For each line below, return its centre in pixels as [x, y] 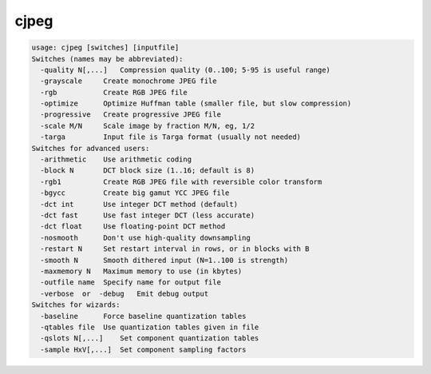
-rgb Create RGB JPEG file [114, 92]
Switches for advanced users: [91, 148]
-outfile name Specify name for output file [130, 282]
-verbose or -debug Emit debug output [125, 293]
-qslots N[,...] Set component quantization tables [150, 338]
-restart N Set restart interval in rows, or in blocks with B [175, 249]
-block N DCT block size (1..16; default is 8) [148, 171]
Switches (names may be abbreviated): [107, 59]
